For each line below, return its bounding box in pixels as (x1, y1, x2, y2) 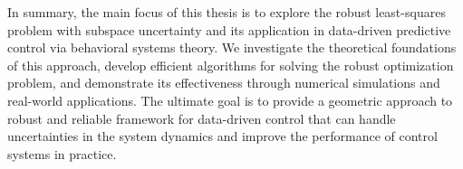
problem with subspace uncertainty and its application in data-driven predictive (7, 20, 451, 39)
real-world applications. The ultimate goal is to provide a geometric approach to (7, 90, 453, 109)
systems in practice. (7, 144, 117, 163)
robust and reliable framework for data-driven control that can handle (7, 108, 396, 127)
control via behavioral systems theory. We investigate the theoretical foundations (7, 38, 457, 57)
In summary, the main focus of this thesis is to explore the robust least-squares (7, 3, 446, 21)
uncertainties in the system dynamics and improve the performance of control (7, 127, 438, 146)
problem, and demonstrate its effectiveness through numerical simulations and (7, 73, 440, 92)
